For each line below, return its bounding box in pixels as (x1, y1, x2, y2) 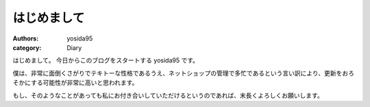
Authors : (12, 34, 39, 43)
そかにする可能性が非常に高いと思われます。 (12, 79, 138, 87)
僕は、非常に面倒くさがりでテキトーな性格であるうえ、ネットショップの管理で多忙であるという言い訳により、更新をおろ (12, 69, 354, 77)
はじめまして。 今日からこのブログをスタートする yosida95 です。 (12, 56, 199, 64)
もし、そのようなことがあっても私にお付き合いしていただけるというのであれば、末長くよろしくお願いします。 (12, 91, 323, 99)
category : (12, 43, 42, 51)
